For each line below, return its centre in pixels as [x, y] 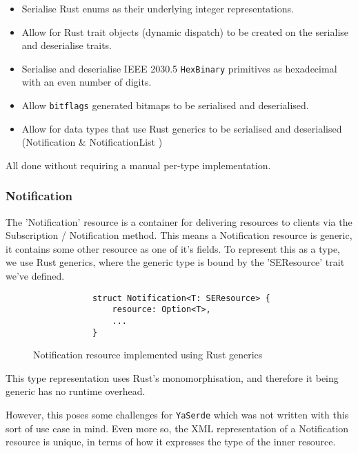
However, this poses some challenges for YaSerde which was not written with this [177, 415]
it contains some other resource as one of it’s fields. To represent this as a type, [173, 248]
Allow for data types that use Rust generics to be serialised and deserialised [182, 128]
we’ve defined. [35, 276]
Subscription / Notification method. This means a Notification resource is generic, [179, 235]
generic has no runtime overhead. [76, 391]
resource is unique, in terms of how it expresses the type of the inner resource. [171, 442]
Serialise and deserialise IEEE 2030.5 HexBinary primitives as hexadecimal [179, 68]
